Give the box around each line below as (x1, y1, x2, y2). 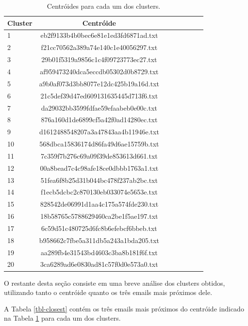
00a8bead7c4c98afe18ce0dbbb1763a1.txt (40, 163, 159, 173)
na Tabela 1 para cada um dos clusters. (4, 313, 121, 323)
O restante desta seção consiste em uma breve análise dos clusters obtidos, (4, 277, 225, 288)
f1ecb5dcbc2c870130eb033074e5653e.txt (41, 187, 158, 197)
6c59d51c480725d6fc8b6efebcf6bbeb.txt (41, 223, 157, 233)
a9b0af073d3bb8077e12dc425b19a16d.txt (39, 78, 160, 88)
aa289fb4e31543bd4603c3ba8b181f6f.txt (40, 247, 158, 257)
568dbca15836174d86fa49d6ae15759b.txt (39, 139, 159, 149)
